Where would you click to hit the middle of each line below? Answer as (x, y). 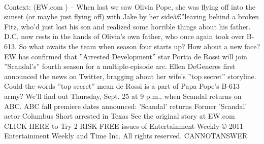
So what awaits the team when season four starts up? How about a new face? (140, 46)
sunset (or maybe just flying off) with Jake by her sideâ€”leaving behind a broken (132, 16)
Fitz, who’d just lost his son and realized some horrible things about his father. (127, 26)
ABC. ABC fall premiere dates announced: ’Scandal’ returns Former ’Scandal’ (126, 106)
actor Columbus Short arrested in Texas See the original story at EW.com (120, 116)
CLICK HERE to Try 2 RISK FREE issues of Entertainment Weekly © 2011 (124, 125)
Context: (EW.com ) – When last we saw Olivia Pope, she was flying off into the (130, 6)
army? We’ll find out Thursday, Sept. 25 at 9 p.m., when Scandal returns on (123, 96)
